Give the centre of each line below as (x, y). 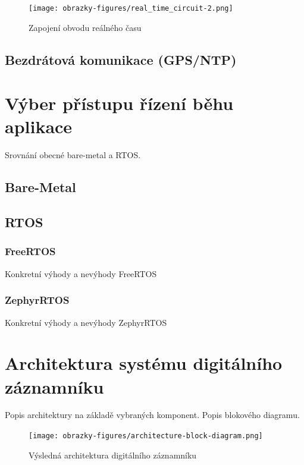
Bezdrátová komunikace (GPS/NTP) (121, 59)
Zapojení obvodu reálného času (85, 27)
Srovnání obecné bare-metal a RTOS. (73, 155)
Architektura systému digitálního (144, 363)
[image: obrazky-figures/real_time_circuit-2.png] (131, 8)
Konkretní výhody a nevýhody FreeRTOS (81, 273)
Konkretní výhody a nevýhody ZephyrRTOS (86, 322)
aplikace (39, 126)
